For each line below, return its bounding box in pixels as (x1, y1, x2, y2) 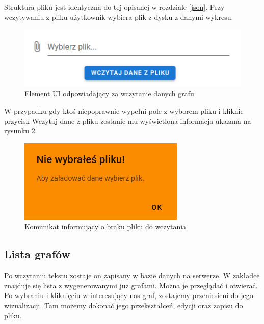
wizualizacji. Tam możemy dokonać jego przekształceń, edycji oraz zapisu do (4, 300, 243, 310)
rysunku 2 (4, 125, 35, 136)
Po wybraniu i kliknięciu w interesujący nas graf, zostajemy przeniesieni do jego (4, 290, 253, 301)
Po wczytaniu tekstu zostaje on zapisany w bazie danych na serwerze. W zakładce (4, 270, 260, 281)
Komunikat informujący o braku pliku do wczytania (24, 221, 187, 232)
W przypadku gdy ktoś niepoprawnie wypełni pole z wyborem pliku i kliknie (4, 105, 244, 116)
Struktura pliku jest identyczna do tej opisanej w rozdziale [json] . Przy (4, 2, 225, 12)
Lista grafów (4, 246, 70, 262)
